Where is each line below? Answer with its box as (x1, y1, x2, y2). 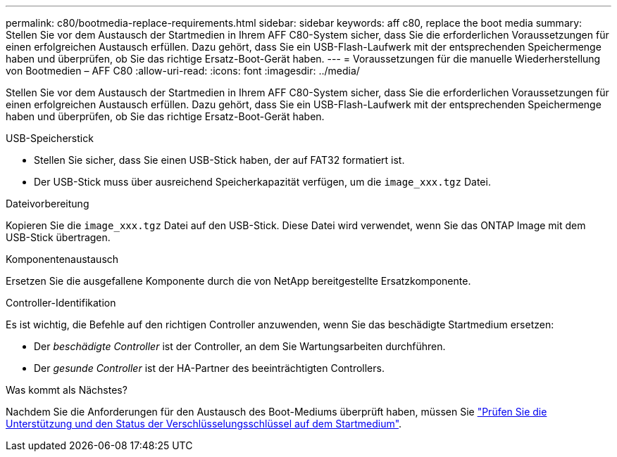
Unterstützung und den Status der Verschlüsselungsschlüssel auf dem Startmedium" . (6, 418, 402, 430)
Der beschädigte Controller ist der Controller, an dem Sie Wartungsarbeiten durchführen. (34, 340, 446, 352)
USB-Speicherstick (6, 132, 94, 144)
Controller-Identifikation (6, 297, 116, 309)
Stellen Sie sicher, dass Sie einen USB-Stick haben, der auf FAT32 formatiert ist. (34, 154, 405, 166)
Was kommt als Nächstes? (6, 384, 127, 396)
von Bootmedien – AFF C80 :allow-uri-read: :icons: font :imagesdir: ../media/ (6, 65, 360, 77)
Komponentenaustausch (6, 253, 119, 265)
